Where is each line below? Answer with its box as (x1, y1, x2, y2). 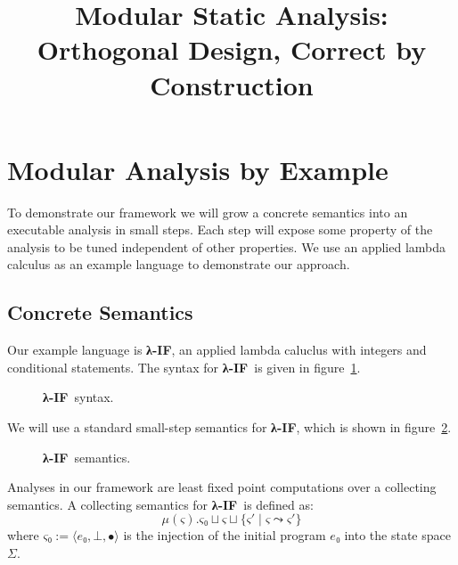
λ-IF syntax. (43, 388, 114, 406)
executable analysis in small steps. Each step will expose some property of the (7, 220, 433, 239)
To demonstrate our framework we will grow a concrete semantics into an (7, 202, 408, 221)
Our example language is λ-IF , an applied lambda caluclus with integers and (7, 340, 427, 359)
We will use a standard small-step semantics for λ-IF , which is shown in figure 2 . (7, 418, 452, 437)
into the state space (344, 526, 451, 545)
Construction (150, 66, 314, 102)
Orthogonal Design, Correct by (37, 31, 427, 68)
